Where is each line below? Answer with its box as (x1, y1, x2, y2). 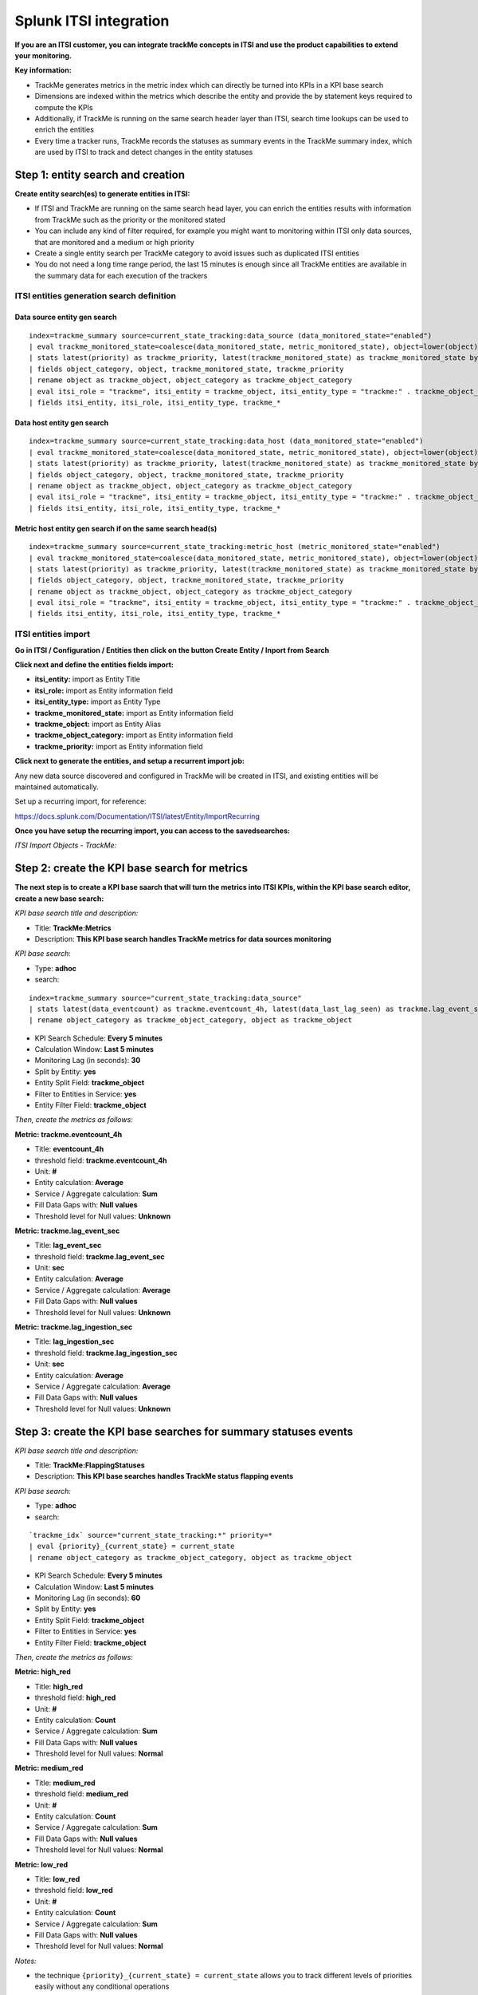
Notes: (14, 1956, 37, 1965)
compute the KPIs (34, 102, 93, 112)
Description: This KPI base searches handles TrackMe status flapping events (34, 1472, 294, 1481)
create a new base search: (14, 894, 104, 903)
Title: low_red (34, 1874, 80, 1883)
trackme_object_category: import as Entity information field (34, 730, 233, 740)
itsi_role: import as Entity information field (34, 685, 174, 695)
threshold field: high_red (34, 1693, 116, 1703)
